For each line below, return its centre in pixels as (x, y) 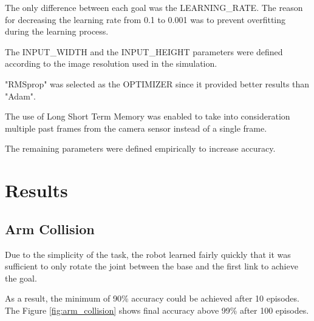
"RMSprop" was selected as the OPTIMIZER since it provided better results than (157, 83)
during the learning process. (57, 31)
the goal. (21, 278)
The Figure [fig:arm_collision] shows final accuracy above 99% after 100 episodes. (157, 310)
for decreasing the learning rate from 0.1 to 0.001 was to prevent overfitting (145, 19)
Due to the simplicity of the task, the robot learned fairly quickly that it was (148, 254)
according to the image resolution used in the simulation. (111, 63)
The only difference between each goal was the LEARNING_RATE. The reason (154, 7)
